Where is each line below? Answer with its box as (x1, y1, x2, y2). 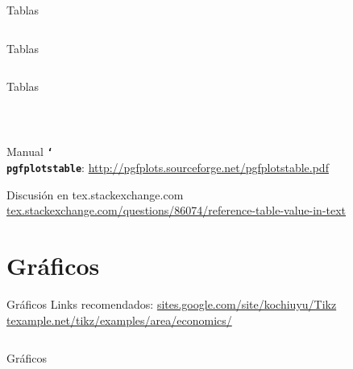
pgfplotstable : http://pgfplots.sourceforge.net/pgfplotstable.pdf (6, 159, 329, 176)
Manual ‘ (6, 143, 53, 160)
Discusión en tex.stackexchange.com (6, 186, 184, 203)
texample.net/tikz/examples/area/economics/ (6, 311, 232, 328)
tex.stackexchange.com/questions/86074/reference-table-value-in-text (6, 202, 347, 219)
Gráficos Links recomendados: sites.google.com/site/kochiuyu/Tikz (6, 296, 337, 312)
